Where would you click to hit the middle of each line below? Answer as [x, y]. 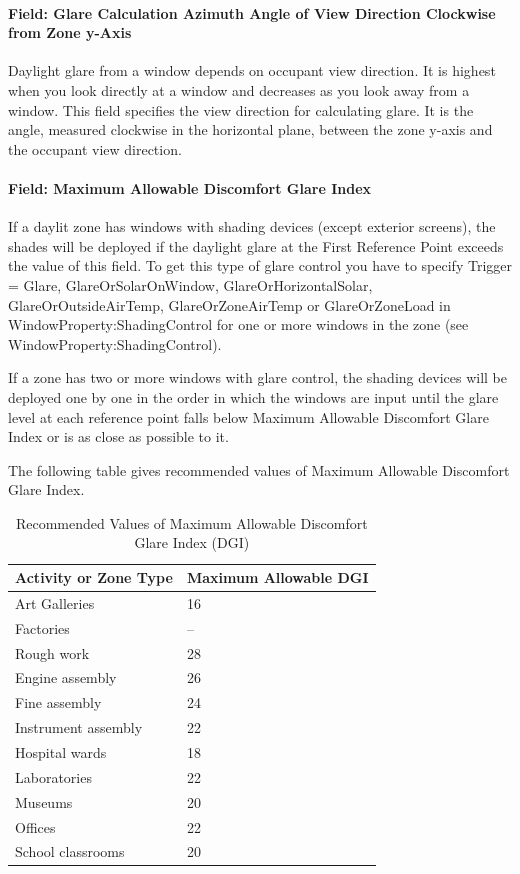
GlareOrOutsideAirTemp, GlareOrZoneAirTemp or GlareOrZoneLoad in [229, 304]
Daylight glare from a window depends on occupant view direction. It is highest [252, 70]
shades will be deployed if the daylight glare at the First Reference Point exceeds [256, 245]
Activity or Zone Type [94, 577]
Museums [44, 801]
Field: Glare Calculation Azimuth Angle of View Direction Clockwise [252, 12]
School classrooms [70, 851]
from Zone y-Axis [70, 32]
